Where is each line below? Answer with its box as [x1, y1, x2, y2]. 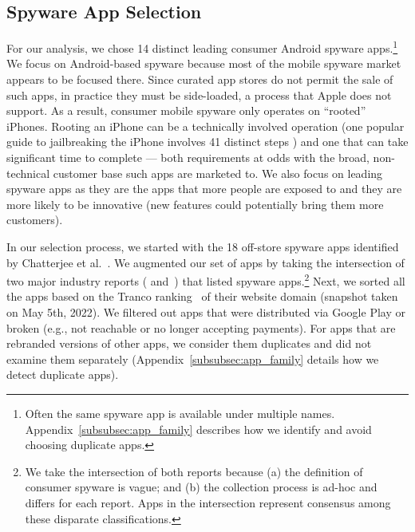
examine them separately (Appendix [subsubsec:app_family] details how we [6, 350, 379, 367]
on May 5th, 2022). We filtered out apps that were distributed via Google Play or [6, 304, 405, 321]
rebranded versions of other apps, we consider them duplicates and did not [6, 335, 372, 352]
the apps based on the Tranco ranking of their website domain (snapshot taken [6, 288, 398, 305]
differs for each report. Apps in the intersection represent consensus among [25, 494, 391, 510]
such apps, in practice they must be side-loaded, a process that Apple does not [6, 86, 392, 103]
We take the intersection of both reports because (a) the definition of [25, 463, 363, 479]
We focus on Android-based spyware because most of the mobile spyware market [6, 55, 401, 72]
